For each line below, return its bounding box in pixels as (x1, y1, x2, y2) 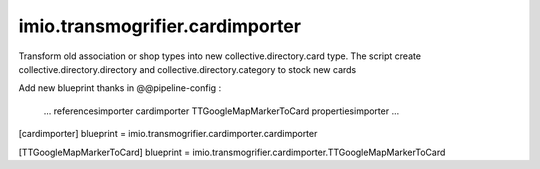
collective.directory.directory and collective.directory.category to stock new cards (18, 63, 357, 75)
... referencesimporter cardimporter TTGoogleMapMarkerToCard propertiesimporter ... (43, 105, 400, 117)
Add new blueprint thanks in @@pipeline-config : (18, 82, 222, 94)
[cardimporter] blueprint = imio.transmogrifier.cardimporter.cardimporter (18, 128, 318, 140)
